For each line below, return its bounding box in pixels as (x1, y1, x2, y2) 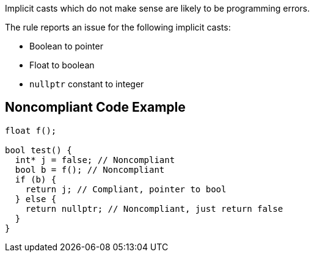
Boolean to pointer (29, 41, 103, 51)
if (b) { (15, 174, 57, 184)
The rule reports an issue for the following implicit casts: (5, 22, 231, 32)
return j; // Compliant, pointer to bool (25, 184, 227, 194)
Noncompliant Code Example (5, 100, 186, 115)
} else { (15, 194, 57, 204)
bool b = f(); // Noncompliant (15, 164, 165, 175)
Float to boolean (29, 60, 95, 70)
